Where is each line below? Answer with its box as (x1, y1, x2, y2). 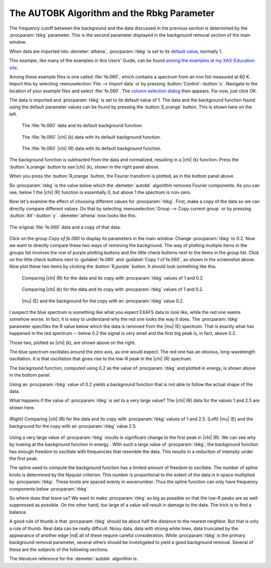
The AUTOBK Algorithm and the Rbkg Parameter (9, 8, 215, 19)
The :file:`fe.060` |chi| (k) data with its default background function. (22, 134, 162, 140)
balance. (9, 509, 28, 515)
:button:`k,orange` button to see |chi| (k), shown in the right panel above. (9, 164, 160, 170)
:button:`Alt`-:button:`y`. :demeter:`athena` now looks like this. (9, 212, 137, 218)
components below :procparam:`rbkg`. (9, 486, 89, 492)
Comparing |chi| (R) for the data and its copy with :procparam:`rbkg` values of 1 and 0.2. (22, 275, 204, 281)
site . (9, 64, 19, 70)
